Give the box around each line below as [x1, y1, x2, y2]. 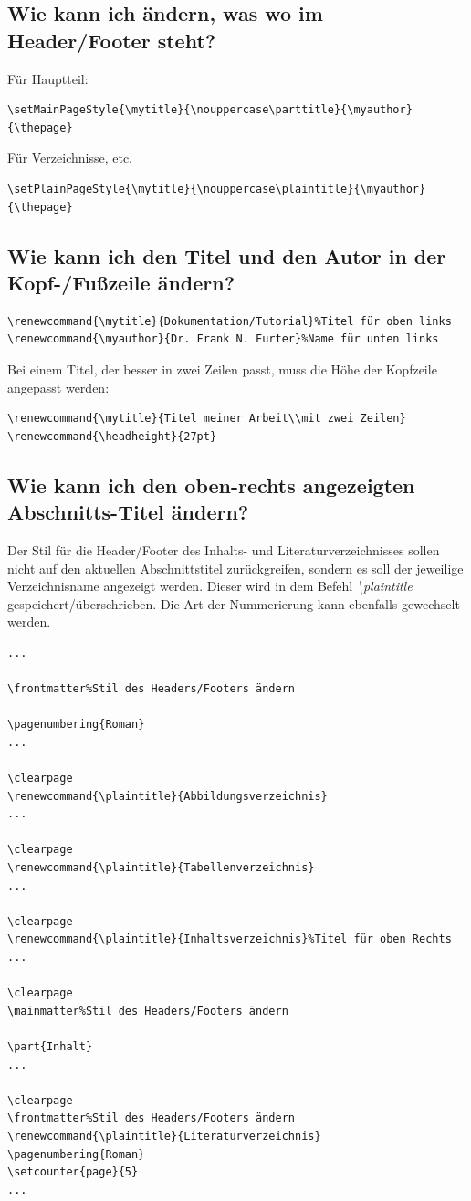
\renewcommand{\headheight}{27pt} [7, 429, 217, 443]
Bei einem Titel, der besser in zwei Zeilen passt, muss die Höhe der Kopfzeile [7, 359, 437, 378]
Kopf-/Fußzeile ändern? [7, 268, 235, 296]
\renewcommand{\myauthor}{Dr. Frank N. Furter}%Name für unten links [7, 332, 439, 346]
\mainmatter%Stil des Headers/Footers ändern [7, 1004, 288, 1017]
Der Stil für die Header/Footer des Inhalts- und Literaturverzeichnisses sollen [7, 540, 440, 559]
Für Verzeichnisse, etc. [7, 148, 133, 167]
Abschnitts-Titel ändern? [7, 498, 249, 526]
